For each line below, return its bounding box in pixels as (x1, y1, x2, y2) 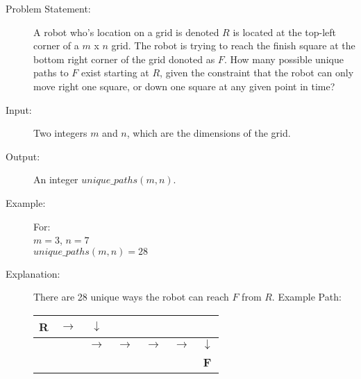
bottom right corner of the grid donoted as (33, 51, 215, 66)
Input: (6, 102, 32, 117)
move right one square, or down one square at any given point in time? (33, 78, 335, 93)
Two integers (33, 126, 87, 140)
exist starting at (81, 65, 149, 80)
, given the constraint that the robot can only (160, 65, 354, 80)
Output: (6, 149, 40, 163)
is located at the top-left (233, 24, 337, 39)
